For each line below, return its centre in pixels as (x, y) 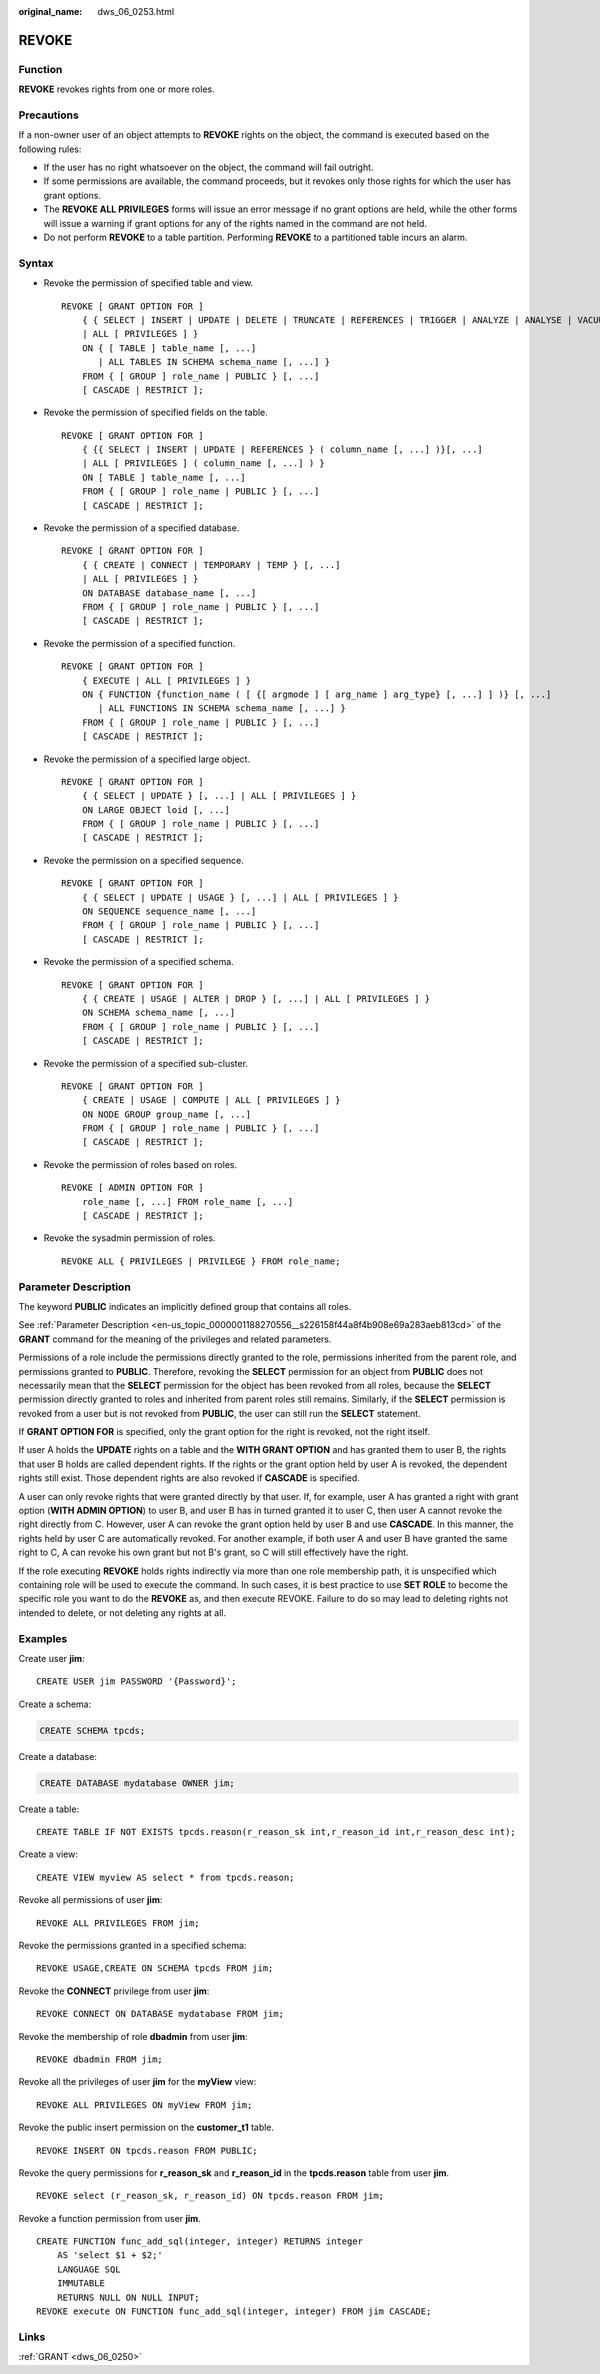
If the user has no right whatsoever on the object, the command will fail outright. (208, 167)
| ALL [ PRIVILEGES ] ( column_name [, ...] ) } (203, 463)
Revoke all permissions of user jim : (90, 1900)
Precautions (48, 115)
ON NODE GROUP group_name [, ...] (166, 1114)
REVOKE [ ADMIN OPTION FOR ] (132, 1188)
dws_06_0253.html (136, 11)
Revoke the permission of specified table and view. (148, 283)
